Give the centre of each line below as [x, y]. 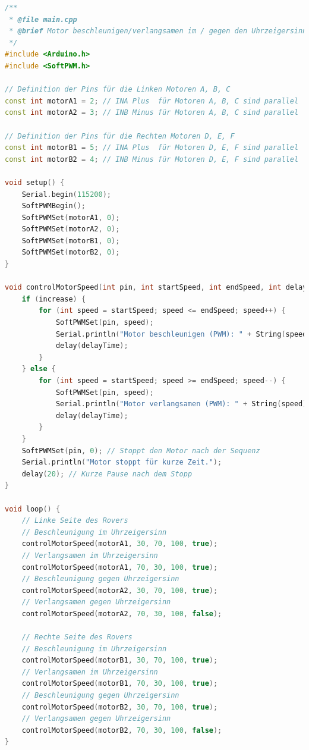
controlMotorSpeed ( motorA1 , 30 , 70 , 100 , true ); [120, 544]
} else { [39, 369]
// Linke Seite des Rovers [75, 521]
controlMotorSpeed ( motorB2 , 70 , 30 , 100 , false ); [122, 730]
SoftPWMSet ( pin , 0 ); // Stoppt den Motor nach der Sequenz [141, 451]
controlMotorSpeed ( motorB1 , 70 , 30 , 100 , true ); [120, 684]
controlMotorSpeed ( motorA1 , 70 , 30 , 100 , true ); [120, 567]
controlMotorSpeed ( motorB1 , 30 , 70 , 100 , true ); [120, 660]
